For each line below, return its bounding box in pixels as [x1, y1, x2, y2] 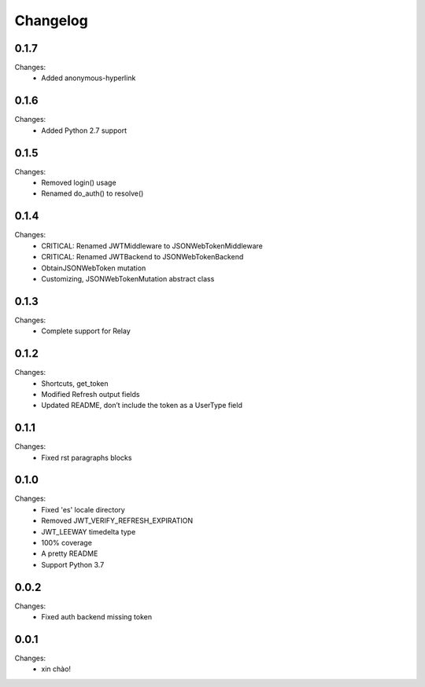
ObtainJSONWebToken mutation [41, 263, 146, 273]
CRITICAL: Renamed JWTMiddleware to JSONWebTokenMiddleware [41, 241, 263, 251]
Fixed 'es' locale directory [41, 505, 125, 514]
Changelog [14, 12, 88, 29]
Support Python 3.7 [41, 560, 105, 569]
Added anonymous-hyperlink [41, 73, 136, 83]
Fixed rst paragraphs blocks [41, 453, 132, 462]
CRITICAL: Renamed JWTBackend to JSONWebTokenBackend [41, 252, 244, 262]
